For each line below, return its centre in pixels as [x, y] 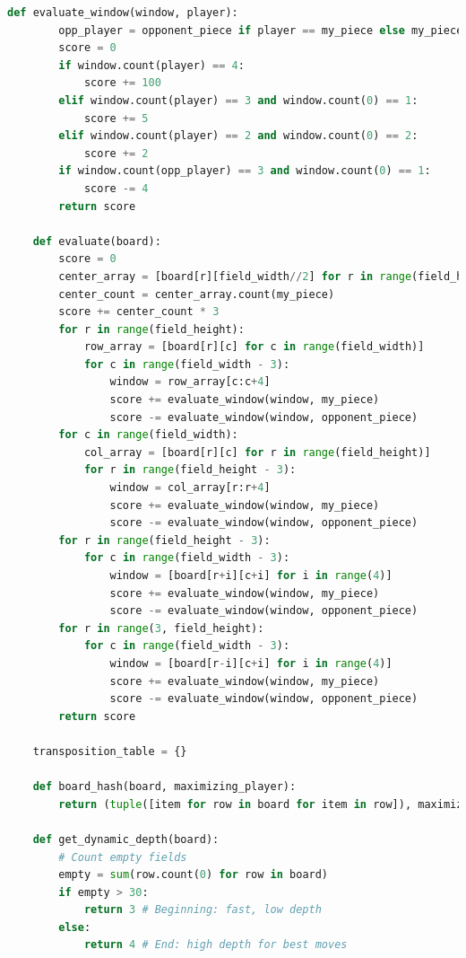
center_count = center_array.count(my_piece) [197, 294]
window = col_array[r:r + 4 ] [190, 488]
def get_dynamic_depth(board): [126, 839]
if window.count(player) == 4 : [151, 65]
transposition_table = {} [110, 751]
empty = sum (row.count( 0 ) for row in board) [194, 875]
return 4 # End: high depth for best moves [216, 945]
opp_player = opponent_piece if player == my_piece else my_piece [261, 30]
